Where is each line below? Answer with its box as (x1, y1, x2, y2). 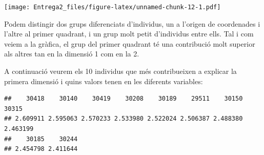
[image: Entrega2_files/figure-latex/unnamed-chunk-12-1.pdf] (4, 4, 221, 11)
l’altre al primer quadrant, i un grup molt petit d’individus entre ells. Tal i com (4, 28, 254, 39)
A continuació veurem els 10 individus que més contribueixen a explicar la (4, 66, 237, 76)
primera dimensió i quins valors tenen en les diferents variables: (4, 75, 203, 86)
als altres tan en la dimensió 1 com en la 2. (4, 48, 139, 59)
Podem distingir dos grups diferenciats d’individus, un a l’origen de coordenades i (4, 18, 260, 29)
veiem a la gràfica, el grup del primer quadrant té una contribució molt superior (4, 38, 255, 49)
